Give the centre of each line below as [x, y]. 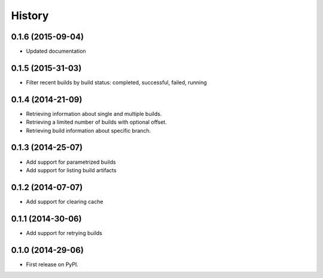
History [30, 16]
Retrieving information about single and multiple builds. [94, 114]
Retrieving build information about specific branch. [89, 130]
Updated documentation [56, 51]
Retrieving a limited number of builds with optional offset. [96, 122]
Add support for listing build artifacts [71, 170]
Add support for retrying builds [64, 233]
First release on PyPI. [52, 264]
